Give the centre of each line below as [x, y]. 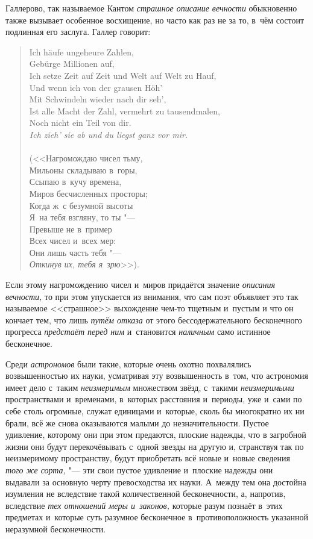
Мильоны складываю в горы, [83, 170]
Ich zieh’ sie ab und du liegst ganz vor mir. [109, 134]
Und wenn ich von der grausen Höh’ [96, 87]
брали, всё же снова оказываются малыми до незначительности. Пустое [137, 422]
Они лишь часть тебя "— [75, 252]
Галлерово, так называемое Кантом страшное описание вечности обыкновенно [151, 8]
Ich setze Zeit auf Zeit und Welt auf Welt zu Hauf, [123, 75]
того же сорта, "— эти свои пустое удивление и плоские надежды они [139, 469]
